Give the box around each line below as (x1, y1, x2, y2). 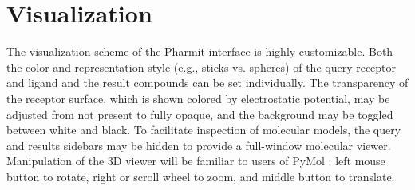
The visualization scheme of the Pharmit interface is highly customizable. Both (6, 43, 393, 60)
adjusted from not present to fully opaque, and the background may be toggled (6, 105, 393, 122)
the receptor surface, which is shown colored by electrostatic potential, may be (6, 89, 390, 106)
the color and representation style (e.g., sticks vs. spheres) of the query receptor (6, 58, 397, 75)
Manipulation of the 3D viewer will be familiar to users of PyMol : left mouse (6, 152, 385, 169)
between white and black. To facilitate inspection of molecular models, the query (6, 121, 401, 138)
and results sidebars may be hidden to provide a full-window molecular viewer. (6, 137, 391, 153)
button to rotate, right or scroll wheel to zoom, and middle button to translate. (6, 168, 395, 184)
